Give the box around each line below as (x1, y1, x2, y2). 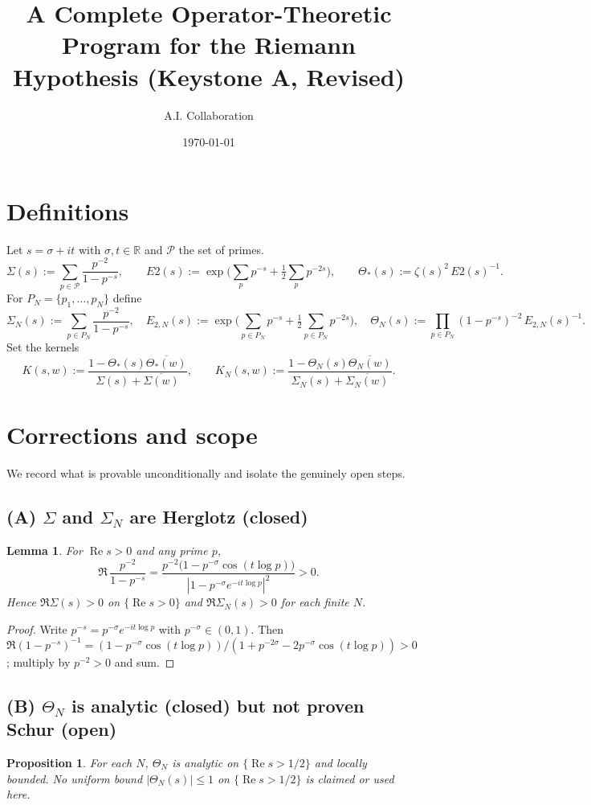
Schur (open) (6, 717, 117, 741)
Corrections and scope (6, 418, 258, 451)
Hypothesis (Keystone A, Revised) (12, 60, 406, 92)
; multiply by (6, 653, 71, 670)
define (112, 290, 142, 306)
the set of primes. (178, 240, 264, 257)
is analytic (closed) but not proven (71, 692, 365, 717)
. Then (251, 620, 284, 637)
